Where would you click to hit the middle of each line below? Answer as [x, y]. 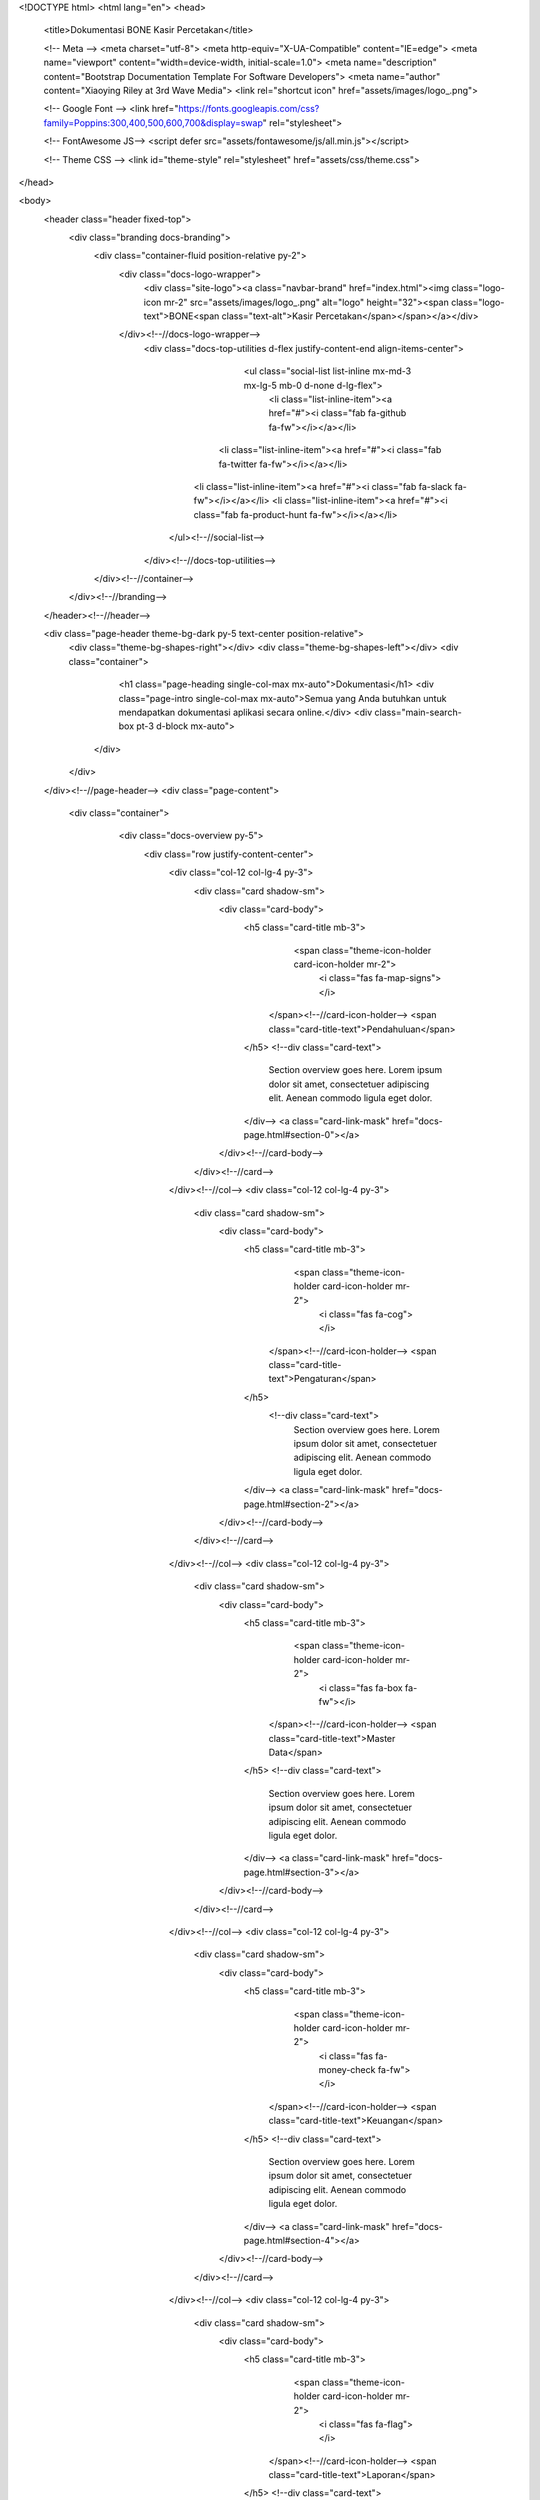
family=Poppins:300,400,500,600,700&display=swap [153, 122]
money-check [347, 2070]
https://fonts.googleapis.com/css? [249, 109]
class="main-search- [418, 712]
